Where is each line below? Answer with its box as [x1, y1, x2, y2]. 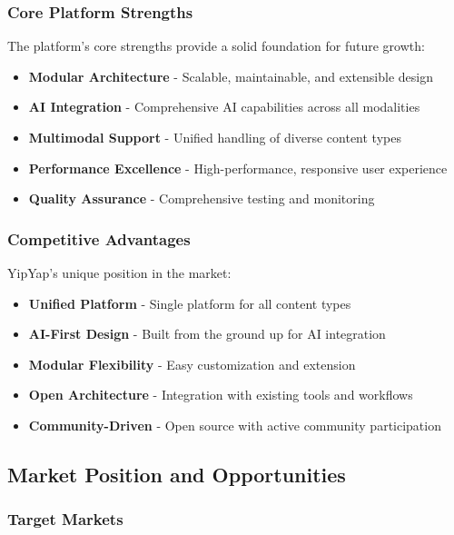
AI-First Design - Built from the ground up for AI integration [28, 324, 386, 343]
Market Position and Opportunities [7, 460, 346, 488]
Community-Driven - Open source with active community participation [28, 415, 441, 434]
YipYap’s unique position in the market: [7, 263, 232, 282]
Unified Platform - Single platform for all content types [28, 293, 351, 312]
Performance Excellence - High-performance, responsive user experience [28, 158, 448, 177]
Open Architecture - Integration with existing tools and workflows [28, 385, 413, 404]
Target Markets [7, 508, 123, 530]
